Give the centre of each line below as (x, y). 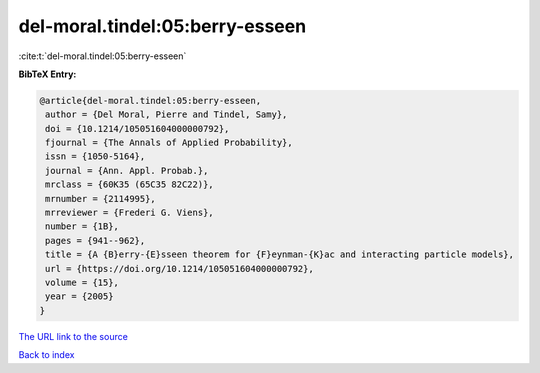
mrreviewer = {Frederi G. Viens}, (129, 213)
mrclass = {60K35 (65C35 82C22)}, (129, 184)
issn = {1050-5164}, (95, 156)
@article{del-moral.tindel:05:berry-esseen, (150, 100)
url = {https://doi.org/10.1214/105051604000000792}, (179, 268)
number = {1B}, (82, 226)
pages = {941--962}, (95, 240)
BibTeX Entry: (47, 74)
